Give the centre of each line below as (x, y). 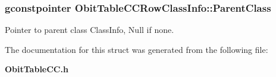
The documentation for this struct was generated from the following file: (137, 49)
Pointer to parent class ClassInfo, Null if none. (90, 30)
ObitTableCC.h (37, 69)
